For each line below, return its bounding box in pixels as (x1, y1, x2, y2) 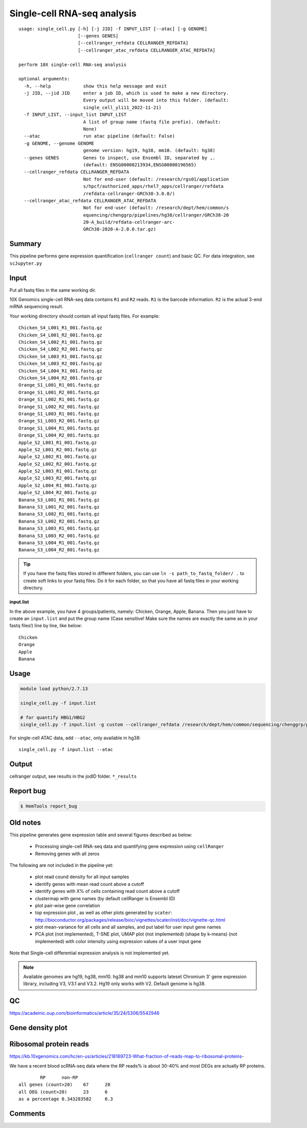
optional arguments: (18, 76, 70, 82)
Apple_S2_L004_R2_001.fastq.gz (18, 489, 97, 496)
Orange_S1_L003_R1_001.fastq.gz (18, 411, 100, 417)
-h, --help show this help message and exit (24, 83, 167, 89)
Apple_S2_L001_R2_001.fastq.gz (18, 446, 97, 453)
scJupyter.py (9, 260, 42, 266)
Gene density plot (9, 1024, 68, 1032)
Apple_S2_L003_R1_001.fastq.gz (18, 469, 97, 474)
